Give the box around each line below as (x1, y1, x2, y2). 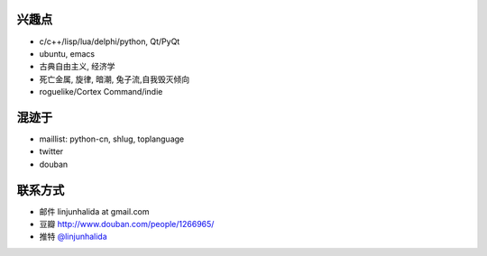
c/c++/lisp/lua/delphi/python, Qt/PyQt (39, 36, 180, 47)
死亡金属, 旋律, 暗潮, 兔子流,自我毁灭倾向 (39, 73, 189, 85)
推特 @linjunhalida (39, 231, 107, 242)
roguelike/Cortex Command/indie (39, 87, 163, 97)
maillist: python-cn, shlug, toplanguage (39, 133, 185, 144)
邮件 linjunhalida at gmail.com (39, 206, 150, 216)
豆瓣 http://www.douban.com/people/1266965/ (39, 219, 215, 230)
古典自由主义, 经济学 (39, 61, 115, 72)
